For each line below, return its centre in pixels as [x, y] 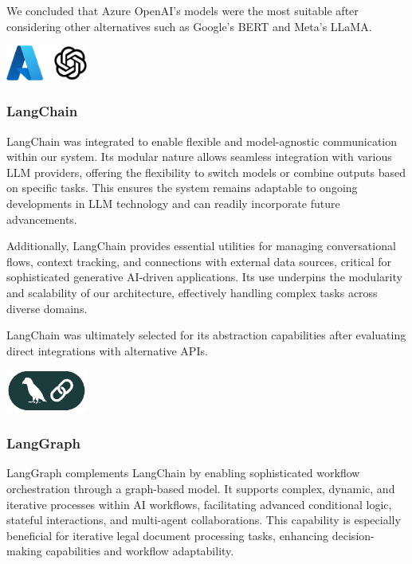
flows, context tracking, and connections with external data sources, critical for [199, 261]
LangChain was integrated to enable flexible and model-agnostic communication [202, 141]
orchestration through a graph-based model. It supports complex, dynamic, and [201, 488]
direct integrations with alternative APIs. [107, 350]
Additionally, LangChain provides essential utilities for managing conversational [201, 246]
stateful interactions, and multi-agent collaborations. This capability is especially [204, 520]
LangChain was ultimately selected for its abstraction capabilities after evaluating [206, 335]
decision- [353, 535]
